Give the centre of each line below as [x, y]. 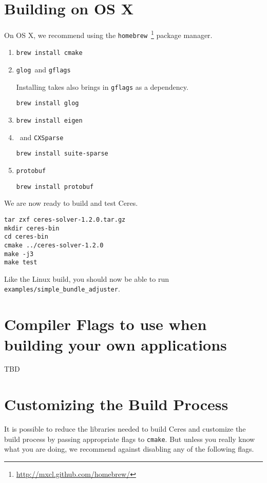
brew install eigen [49, 121]
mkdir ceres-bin [32, 228]
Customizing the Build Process [116, 404]
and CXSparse [42, 137]
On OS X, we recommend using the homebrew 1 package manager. [108, 34]
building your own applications [116, 344]
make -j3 [19, 254]
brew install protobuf [55, 187]
